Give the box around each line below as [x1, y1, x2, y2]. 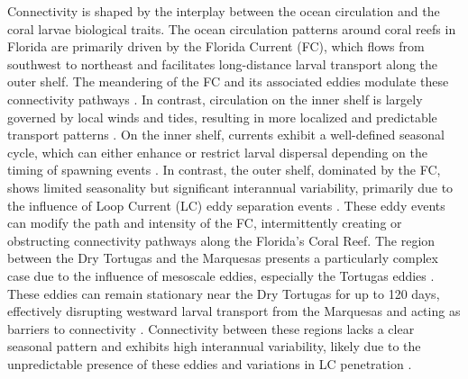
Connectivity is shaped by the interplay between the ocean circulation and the [7, 2, 440, 20]
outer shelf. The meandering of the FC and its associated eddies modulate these [7, 72, 449, 91]
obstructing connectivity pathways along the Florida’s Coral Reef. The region [7, 230, 436, 249]
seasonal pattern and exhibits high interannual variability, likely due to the [7, 337, 421, 356]
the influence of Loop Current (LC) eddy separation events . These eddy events [7, 195, 445, 214]
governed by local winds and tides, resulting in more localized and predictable [7, 107, 437, 126]
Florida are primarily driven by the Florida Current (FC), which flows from [7, 37, 425, 56]
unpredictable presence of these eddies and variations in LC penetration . [7, 354, 412, 373]
